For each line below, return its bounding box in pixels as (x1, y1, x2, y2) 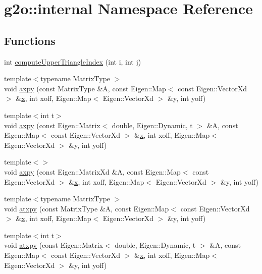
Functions (4, 32, 56, 48)
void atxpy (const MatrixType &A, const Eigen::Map (4, 203, 169, 213)
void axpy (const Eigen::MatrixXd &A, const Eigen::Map (4, 166, 181, 177)
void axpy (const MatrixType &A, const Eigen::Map (4, 83, 166, 93)
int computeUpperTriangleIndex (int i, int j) (4, 56, 141, 67)
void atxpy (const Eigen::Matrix (4, 240, 103, 250)
